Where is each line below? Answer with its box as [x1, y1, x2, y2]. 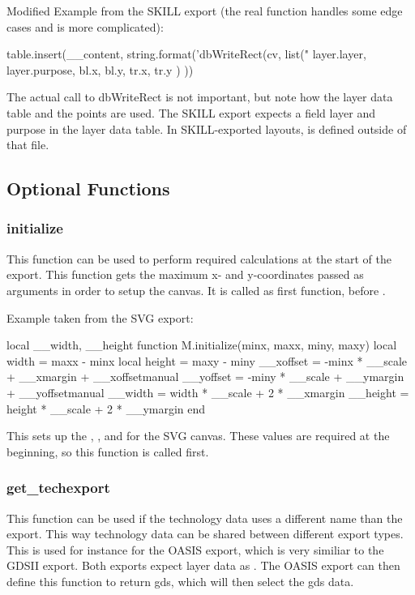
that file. [6, 136, 49, 153]
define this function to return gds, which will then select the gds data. [6, 572, 354, 589]
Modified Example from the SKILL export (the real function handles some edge [6, 2, 403, 19]
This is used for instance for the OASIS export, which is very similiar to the [6, 541, 384, 558]
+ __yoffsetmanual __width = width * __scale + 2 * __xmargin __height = [6, 383, 409, 400]
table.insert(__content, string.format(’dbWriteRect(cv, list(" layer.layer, [6, 45, 366, 62]
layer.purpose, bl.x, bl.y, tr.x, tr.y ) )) [6, 61, 194, 78]
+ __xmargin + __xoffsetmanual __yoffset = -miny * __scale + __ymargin [6, 368, 404, 385]
